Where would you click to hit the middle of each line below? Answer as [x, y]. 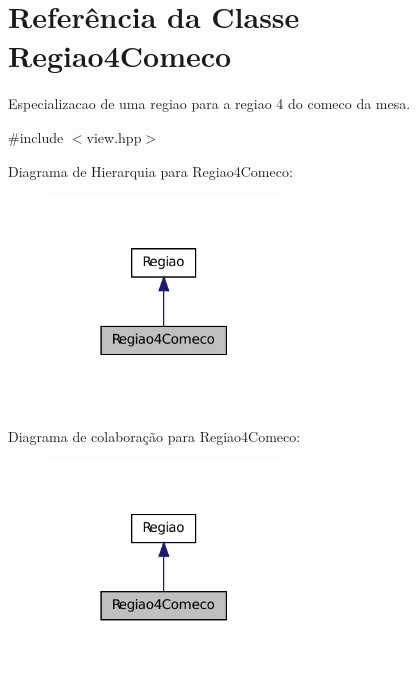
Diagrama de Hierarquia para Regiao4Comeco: [150, 170]
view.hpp [114, 136]
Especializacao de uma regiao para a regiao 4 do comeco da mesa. [209, 103]
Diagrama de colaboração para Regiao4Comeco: [154, 436]
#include [36, 136]
